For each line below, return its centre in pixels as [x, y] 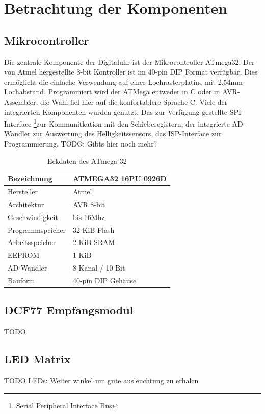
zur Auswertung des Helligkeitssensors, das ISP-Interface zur [127, 133]
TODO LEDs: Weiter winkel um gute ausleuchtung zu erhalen [101, 381]
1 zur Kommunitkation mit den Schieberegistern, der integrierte [131, 123]
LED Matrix [37, 359]
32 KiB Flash [94, 229]
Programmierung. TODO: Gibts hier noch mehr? [81, 143]
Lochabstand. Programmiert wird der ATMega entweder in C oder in [112, 92]
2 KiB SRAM [94, 242]
